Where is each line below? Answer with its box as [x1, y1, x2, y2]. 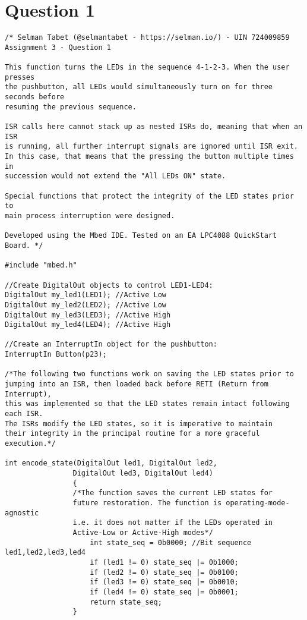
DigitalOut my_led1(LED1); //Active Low [5, 291, 167, 300]
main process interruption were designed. [5, 211, 175, 220]
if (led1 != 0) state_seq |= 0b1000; [90, 558, 239, 567]
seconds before [5, 93, 65, 102]
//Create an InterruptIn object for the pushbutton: [5, 340, 217, 349]
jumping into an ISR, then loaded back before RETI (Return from [5, 380, 268, 389]
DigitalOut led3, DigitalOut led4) [72, 469, 213, 477]
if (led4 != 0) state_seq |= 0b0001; [90, 587, 239, 596]
